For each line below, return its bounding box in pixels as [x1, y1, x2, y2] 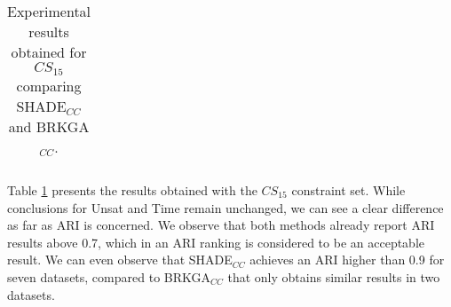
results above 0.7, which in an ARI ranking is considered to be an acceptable [7, 232, 424, 251]
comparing [16, 75, 82, 96]
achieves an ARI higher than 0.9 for [249, 250, 445, 269]
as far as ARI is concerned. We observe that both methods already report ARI [7, 216, 435, 234]
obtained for [11, 42, 87, 62]
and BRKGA [8, 115, 90, 137]
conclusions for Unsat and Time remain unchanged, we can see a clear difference [7, 198, 444, 216]
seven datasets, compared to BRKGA [7, 267, 211, 286]
